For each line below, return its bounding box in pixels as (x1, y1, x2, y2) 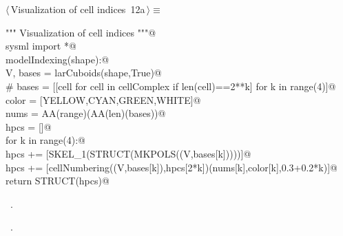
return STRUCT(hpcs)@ (6, 173, 110, 188)
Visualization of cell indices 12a (10, 2, 145, 16)
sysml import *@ (6, 39, 76, 53)
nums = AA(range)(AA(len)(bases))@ (6, 106, 166, 120)
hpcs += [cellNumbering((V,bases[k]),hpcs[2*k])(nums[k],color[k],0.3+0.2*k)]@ (6, 160, 337, 174)
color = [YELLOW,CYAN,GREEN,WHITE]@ (6, 92, 201, 107)
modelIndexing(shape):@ (6, 52, 110, 66)
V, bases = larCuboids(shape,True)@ (6, 65, 162, 80)
